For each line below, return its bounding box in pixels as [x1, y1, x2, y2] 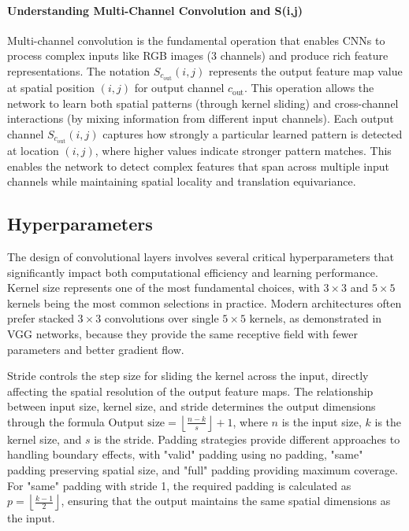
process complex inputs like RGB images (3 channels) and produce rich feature [7, 47, 389, 64]
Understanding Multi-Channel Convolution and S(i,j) [7, 2, 303, 18]
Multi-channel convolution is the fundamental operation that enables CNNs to [7, 31, 385, 48]
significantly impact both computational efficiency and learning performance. [7, 264, 378, 280]
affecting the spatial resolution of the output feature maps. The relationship [7, 382, 374, 399]
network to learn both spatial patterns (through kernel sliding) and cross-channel [7, 94, 399, 111]
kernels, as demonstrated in [249, 310, 382, 326]
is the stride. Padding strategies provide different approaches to [94, 430, 400, 447]
